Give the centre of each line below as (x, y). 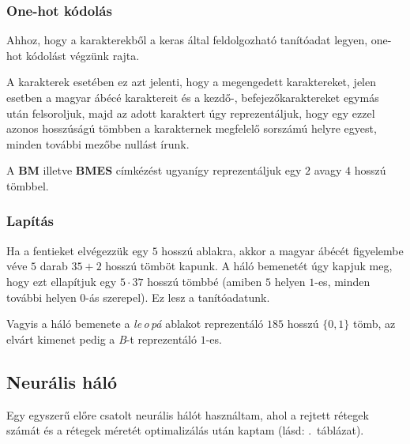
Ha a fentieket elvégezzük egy (78, 250)
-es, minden (342, 281)
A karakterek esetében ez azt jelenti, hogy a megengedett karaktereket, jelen (192, 82)
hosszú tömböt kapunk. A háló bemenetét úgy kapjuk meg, (249, 266)
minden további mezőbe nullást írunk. (98, 143)
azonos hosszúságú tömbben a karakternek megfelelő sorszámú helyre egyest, (192, 128)
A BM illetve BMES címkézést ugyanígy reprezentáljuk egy (154, 170)
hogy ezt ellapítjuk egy (62, 281)
